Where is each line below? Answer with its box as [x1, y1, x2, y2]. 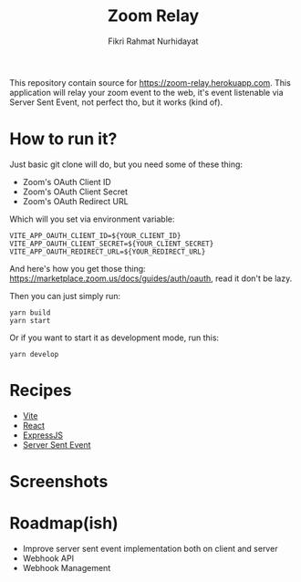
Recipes [9, 380, 72, 401]
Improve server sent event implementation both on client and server [22, 543, 278, 554]
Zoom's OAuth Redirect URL [22, 195, 130, 206]
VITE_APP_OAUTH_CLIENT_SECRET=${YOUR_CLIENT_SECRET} [9, 239, 214, 248]
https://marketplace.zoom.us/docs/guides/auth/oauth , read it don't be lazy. [9, 273, 293, 284]
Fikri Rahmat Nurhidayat [108, 36, 199, 47]
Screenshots [9, 472, 109, 492]
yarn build [9, 307, 51, 317]
